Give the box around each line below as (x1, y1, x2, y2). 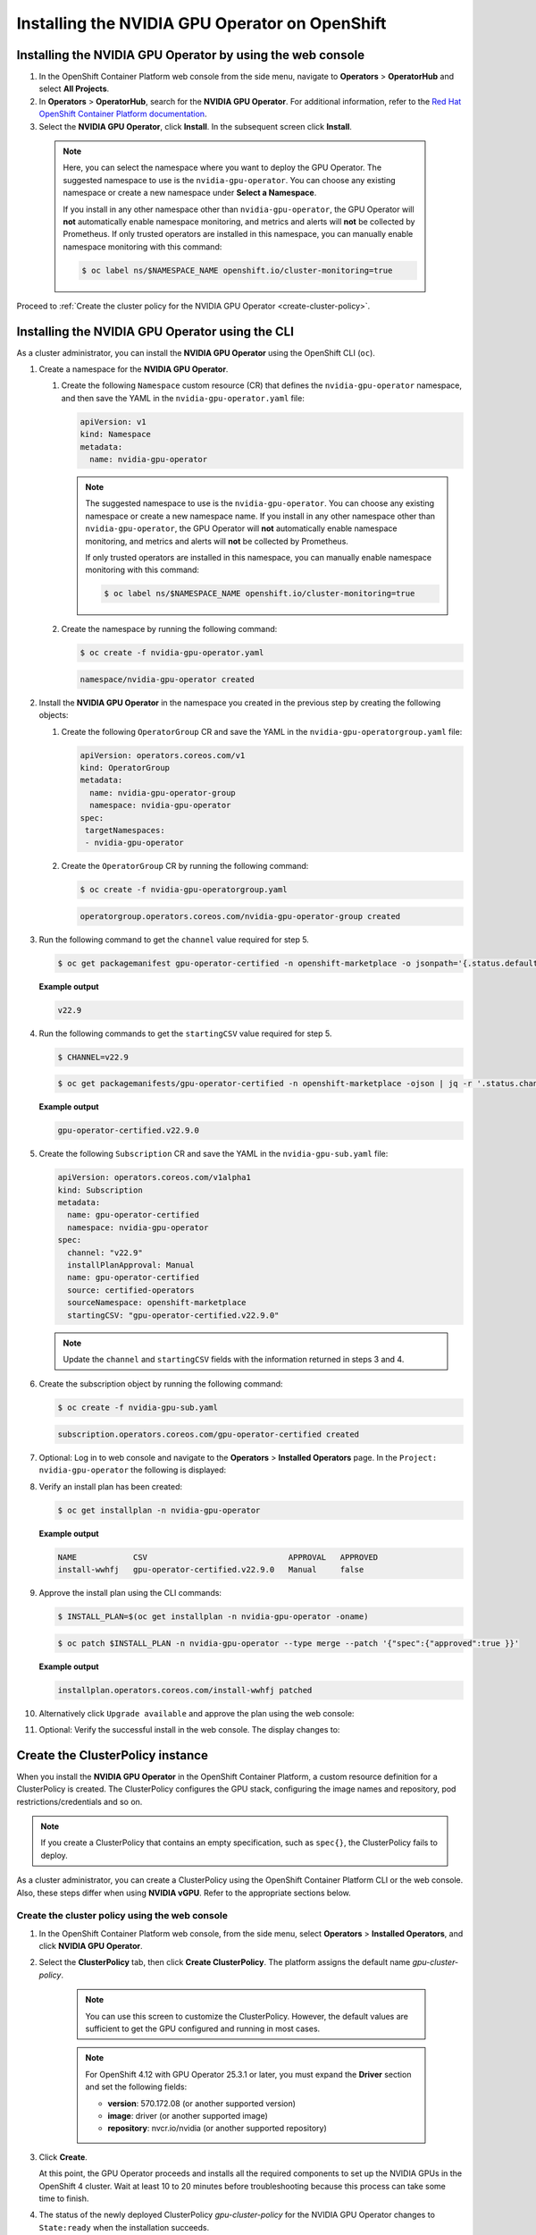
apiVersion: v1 (80, 417, 147, 426)
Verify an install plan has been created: (38, 1480, 183, 1492)
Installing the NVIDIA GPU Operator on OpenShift (16, 13, 387, 33)
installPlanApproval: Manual (67, 1261, 196, 1269)
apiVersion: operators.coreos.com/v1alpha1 (57, 1172, 252, 1183)
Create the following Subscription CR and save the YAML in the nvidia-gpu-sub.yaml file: (38, 1149, 389, 1160)
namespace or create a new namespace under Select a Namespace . (63, 188, 317, 198)
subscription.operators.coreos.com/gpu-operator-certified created (57, 1429, 360, 1439)
